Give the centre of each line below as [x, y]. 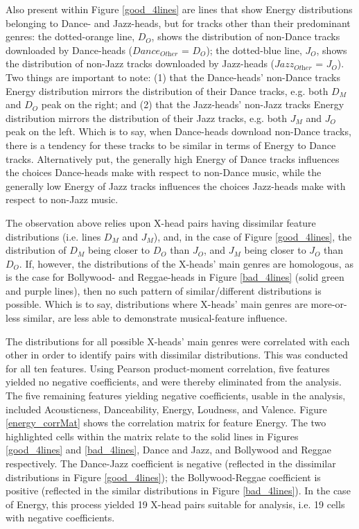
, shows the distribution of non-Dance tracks [246, 36]
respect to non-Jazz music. [62, 199]
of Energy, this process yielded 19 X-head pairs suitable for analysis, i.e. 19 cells [175, 504]
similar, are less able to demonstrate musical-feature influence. [155, 318]
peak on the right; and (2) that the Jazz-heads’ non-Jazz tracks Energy [193, 104]
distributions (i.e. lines [53, 236]
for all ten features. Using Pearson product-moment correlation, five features [168, 368]
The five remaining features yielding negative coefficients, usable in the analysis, [176, 396]
